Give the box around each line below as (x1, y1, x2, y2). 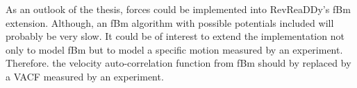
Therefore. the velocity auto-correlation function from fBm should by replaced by (6, 56, 351, 70)
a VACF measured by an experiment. (6, 69, 164, 83)
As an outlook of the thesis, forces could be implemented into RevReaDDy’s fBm (6, 2, 351, 16)
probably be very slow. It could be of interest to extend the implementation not (6, 29, 344, 43)
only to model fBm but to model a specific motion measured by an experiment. (6, 42, 343, 56)
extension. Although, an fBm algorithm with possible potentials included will (6, 15, 334, 30)
